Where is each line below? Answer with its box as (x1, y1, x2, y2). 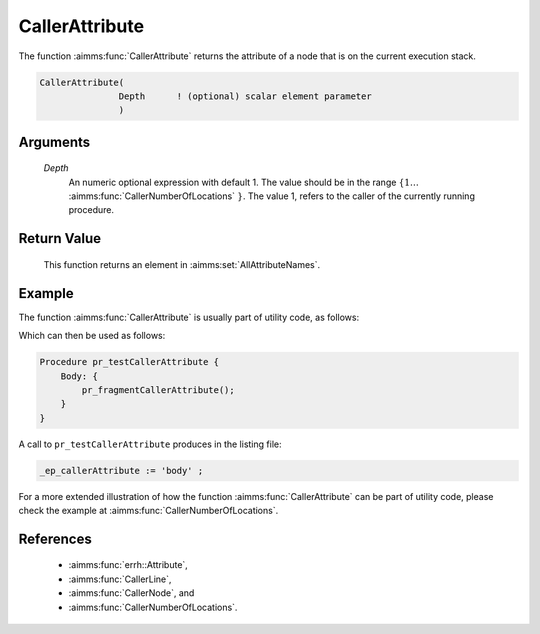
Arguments (18, 133, 91, 150)
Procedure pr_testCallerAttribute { (39, 356, 220, 368)
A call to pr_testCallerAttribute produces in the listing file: (18, 438, 282, 450)
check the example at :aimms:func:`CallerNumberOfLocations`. (18, 505, 279, 517)
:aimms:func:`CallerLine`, (68, 573, 172, 585)
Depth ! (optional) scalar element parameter (118, 90, 372, 102)
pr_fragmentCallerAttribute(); (81, 384, 235, 395)
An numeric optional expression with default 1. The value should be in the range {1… (68, 176, 419, 188)
